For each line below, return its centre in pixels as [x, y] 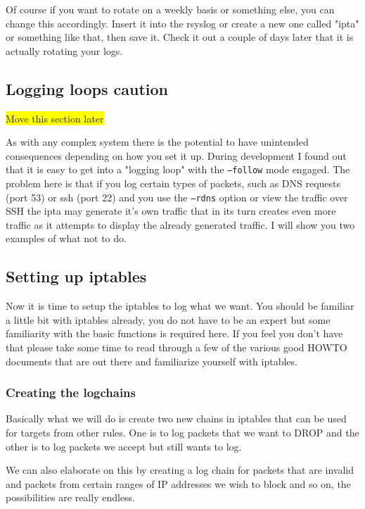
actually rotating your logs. [64, 50]
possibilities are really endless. [71, 497]
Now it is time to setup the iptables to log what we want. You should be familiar [180, 306]
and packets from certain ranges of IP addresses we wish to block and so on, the [178, 483]
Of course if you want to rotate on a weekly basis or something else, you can [170, 9]
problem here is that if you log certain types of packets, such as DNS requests [173, 183]
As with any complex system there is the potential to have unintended [157, 142]
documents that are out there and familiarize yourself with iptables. [152, 361]
